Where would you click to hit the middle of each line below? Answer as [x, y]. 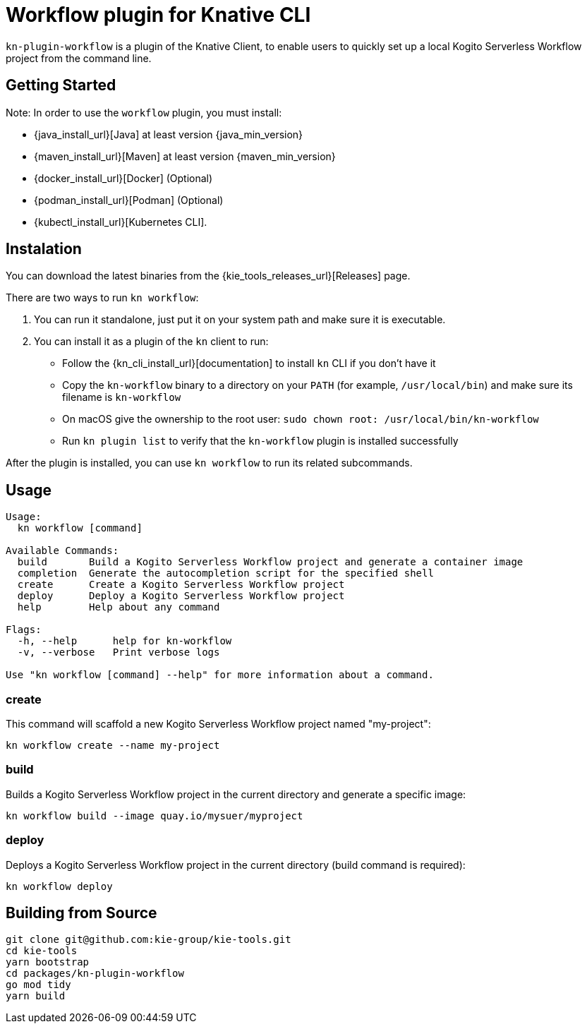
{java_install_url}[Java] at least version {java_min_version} [169, 134]
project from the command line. [79, 58]
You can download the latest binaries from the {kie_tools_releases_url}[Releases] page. [208, 276]
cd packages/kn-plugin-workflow [95, 974]
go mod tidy [38, 985]
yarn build [36, 996]
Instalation [44, 249]
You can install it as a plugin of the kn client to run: [151, 342]
